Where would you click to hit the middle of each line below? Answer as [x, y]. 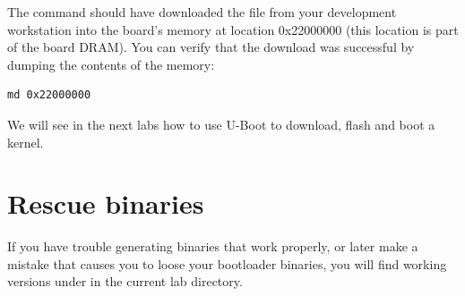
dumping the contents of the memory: [111, 64]
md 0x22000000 [49, 95]
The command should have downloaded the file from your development [202, 12]
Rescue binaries [106, 203]
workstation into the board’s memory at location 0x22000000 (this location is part [233, 29]
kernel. [26, 142]
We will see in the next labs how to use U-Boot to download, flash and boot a [221, 124]
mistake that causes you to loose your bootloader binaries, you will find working [227, 263]
